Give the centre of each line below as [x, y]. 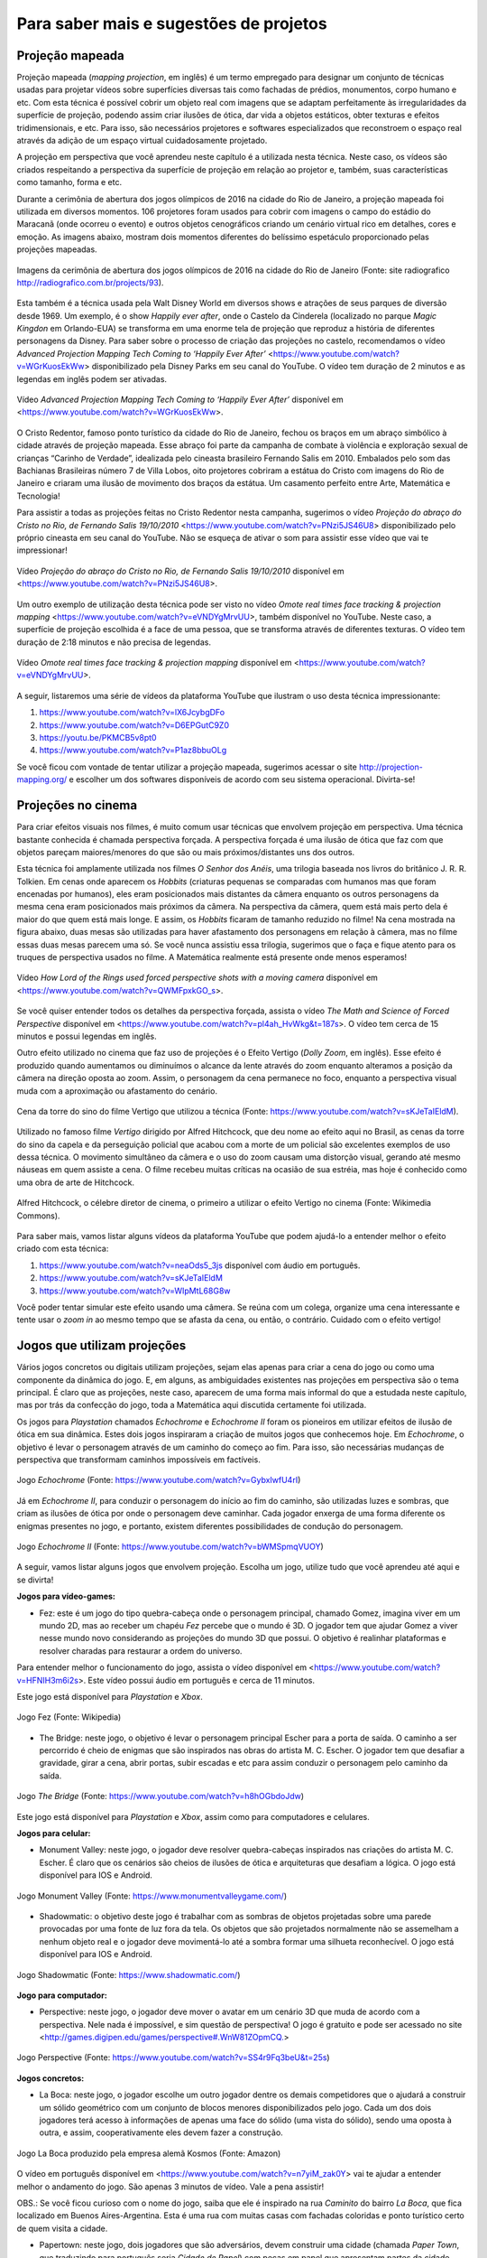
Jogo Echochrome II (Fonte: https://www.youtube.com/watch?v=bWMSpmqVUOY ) [170, 1546]
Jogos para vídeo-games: [66, 1596]
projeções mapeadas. [57, 249]
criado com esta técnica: [63, 1249]
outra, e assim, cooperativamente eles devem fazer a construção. [161, 2132]
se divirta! [35, 1580]
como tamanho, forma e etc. [69, 182]
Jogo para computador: [62, 1995]
